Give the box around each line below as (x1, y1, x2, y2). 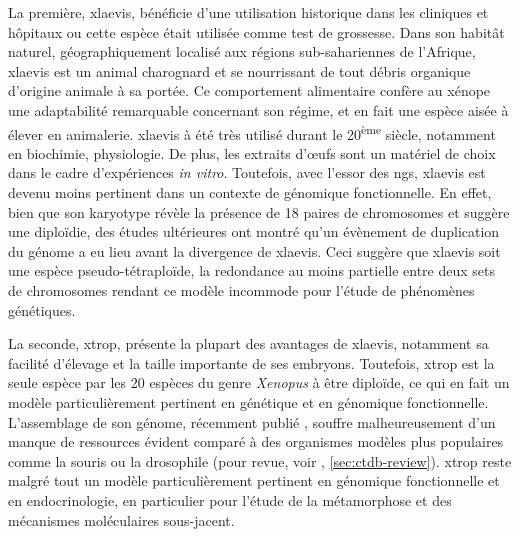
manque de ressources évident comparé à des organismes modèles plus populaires (8, 431, 504, 452)
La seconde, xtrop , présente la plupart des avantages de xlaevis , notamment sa (8, 333, 489, 354)
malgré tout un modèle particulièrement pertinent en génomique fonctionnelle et (8, 470, 500, 491)
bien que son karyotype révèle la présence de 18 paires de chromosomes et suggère (8, 201, 510, 222)
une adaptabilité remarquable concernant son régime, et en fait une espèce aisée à (8, 99, 509, 120)
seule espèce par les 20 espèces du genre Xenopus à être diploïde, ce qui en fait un (8, 372, 510, 393)
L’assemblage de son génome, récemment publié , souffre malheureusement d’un (8, 411, 496, 432)
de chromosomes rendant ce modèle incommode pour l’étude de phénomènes (8, 279, 475, 300)
